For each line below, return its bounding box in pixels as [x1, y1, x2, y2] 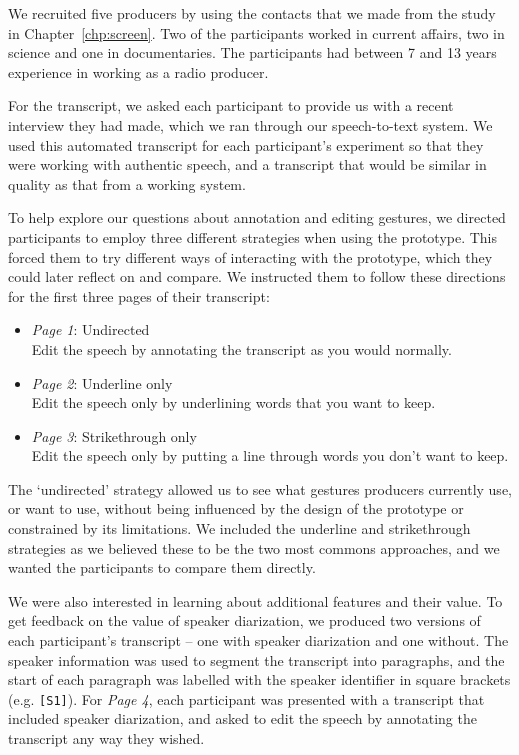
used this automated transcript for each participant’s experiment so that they [8, 134, 484, 155]
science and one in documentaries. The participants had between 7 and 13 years [8, 42, 497, 63]
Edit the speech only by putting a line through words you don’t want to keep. [31, 445, 509, 466]
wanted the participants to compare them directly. [8, 557, 316, 578]
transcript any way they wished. [8, 728, 205, 749]
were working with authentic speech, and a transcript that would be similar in [8, 154, 487, 175]
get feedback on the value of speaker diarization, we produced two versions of [8, 610, 481, 631]
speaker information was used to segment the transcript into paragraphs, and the [8, 649, 505, 670]
